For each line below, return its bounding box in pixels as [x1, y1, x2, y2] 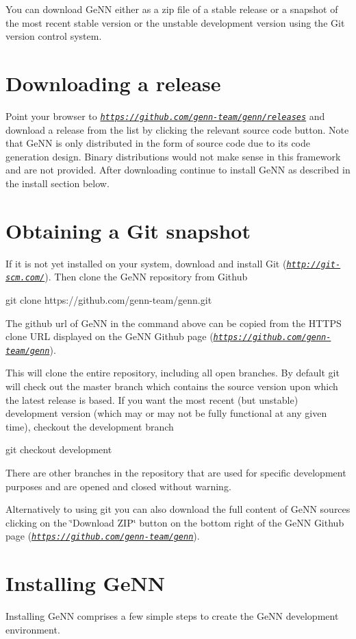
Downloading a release [5, 69, 221, 97]
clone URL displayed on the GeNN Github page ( [5, 329, 214, 343]
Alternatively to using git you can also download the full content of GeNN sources [5, 502, 351, 516]
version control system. [5, 29, 102, 43]
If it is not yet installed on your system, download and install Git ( [5, 256, 287, 270]
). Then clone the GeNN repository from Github [44, 269, 248, 284]
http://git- [286, 259, 341, 269]
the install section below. [5, 176, 110, 190]
